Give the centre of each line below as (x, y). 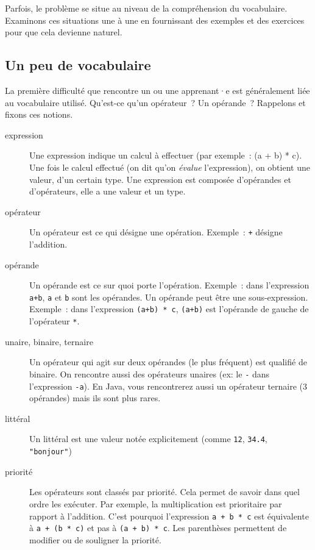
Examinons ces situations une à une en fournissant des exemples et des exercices (155, 20)
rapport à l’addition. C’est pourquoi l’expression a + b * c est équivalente (169, 516)
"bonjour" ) (51, 451)
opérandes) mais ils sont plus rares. (95, 398)
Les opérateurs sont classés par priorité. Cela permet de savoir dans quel (165, 492)
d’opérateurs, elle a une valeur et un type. (108, 191)
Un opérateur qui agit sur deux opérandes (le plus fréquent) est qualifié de (168, 362)
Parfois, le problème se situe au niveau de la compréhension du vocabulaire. (146, 8)
